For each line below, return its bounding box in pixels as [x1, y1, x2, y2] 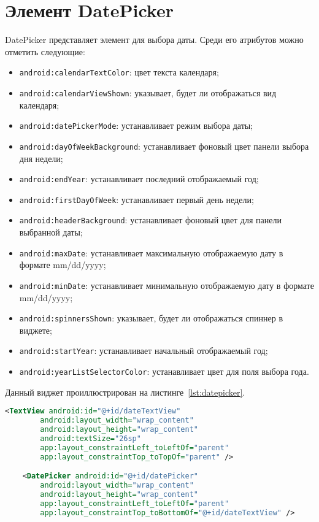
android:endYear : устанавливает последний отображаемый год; [19, 172, 259, 185]
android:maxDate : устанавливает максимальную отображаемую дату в [19, 246, 283, 259]
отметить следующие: [5, 45, 85, 58]
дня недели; [19, 152, 63, 164]
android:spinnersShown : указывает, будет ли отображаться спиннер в [19, 312, 283, 324]
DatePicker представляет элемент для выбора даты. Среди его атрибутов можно [5, 33, 304, 46]
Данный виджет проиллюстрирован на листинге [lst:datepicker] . [5, 385, 245, 398]
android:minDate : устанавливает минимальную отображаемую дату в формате [19, 278, 314, 291]
